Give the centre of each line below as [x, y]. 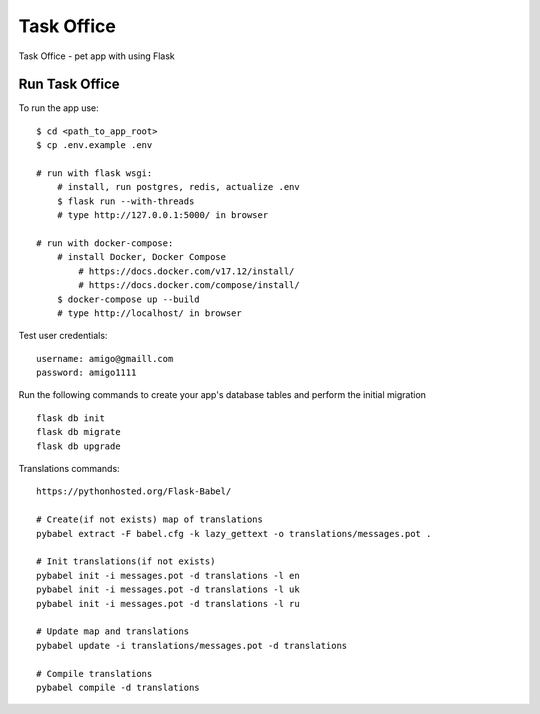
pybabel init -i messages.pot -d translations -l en [168, 575]
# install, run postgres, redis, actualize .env [178, 187]
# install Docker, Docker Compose [141, 257]
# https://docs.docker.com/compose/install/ [189, 285]
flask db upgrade [78, 446]
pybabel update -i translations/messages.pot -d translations [192, 645]
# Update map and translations [113, 631]
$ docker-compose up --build [128, 299]
